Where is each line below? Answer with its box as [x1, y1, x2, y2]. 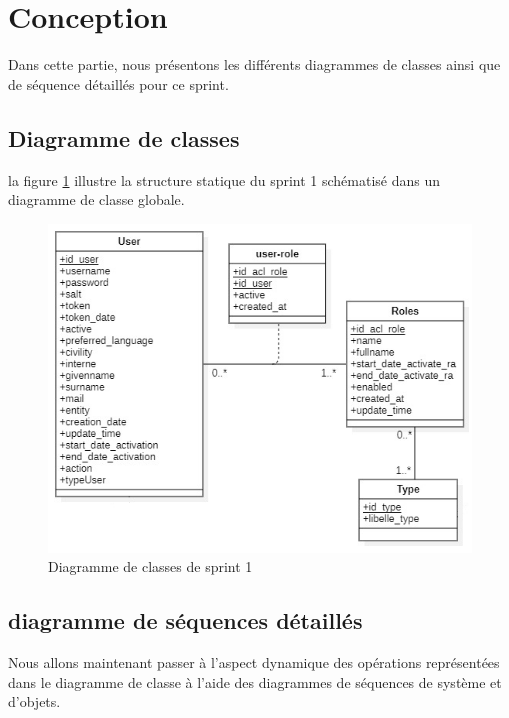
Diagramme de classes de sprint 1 [48, 556, 253, 577]
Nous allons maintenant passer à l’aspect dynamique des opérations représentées [8, 651, 500, 672]
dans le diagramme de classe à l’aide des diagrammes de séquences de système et [8, 671, 502, 692]
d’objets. [8, 691, 61, 712]
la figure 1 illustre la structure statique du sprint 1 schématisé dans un [8, 169, 441, 190]
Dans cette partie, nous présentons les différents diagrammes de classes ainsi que [8, 54, 501, 75]
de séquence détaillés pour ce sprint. [8, 73, 229, 94]
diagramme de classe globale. [8, 189, 185, 210]
